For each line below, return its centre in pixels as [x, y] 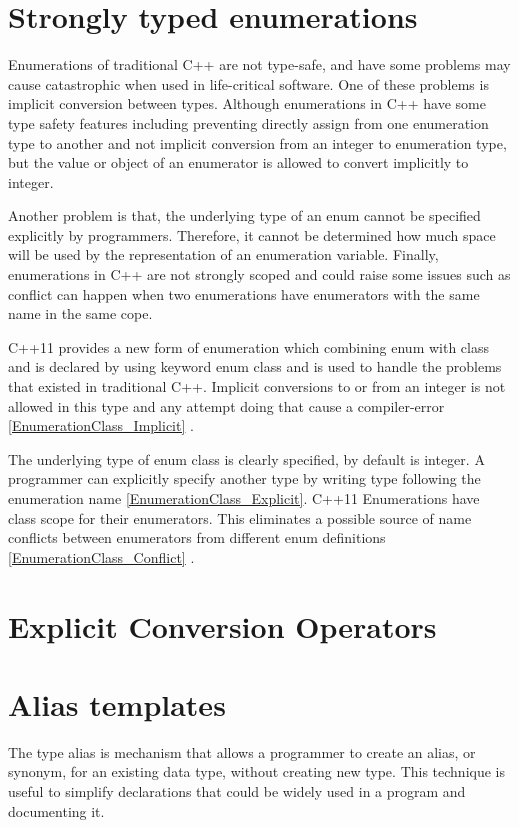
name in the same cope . [80, 313]
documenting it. [56, 810]
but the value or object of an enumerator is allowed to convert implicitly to [238, 162]
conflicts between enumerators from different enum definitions [197, 537]
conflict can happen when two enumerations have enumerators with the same [244, 293]
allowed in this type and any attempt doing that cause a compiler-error [226, 405]
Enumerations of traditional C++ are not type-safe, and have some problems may [259, 64]
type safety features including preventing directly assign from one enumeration [248, 122]
